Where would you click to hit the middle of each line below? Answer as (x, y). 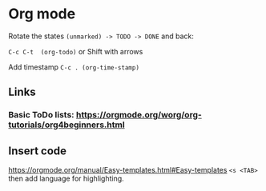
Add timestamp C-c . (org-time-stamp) (74, 67)
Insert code (37, 151)
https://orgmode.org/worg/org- (139, 115)
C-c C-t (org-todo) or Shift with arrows (76, 51)
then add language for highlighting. (66, 179)
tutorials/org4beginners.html (67, 125)
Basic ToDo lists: (41, 115)
